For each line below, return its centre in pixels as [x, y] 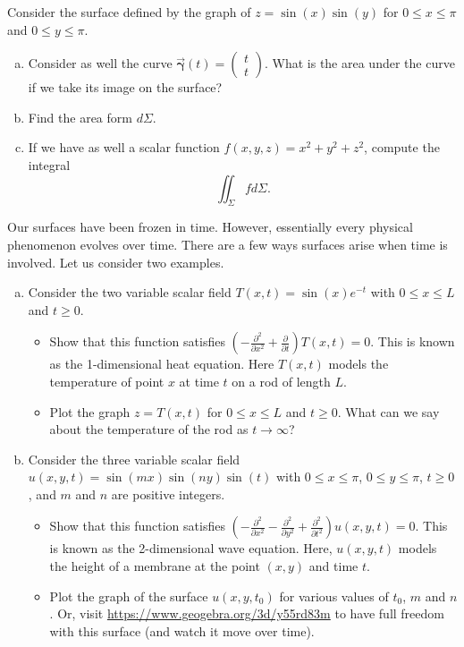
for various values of [334, 596]
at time [199, 381]
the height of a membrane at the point [155, 566]
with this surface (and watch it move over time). [182, 630]
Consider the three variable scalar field [134, 459]
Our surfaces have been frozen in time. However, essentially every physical [210, 227]
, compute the [402, 147]
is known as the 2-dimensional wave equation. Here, [191, 548]
